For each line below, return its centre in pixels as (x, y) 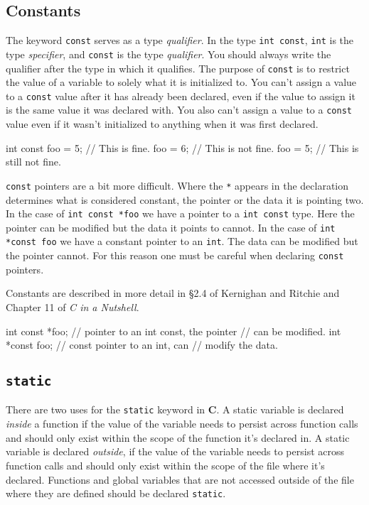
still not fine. (33, 162)
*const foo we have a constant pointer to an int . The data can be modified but (182, 241)
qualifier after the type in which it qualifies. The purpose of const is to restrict (178, 68)
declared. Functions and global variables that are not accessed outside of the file (180, 479)
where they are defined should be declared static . (116, 493)
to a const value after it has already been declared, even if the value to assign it (181, 96)
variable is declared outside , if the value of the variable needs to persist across (175, 451)
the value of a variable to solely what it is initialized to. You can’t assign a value (181, 82)
